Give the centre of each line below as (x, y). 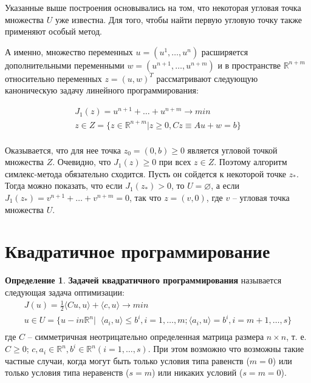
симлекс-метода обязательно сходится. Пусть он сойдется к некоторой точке (146, 173)
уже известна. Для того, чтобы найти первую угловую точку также (179, 19)
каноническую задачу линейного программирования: (102, 90)
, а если (225, 185)
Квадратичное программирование (138, 251)
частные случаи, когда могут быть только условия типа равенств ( (127, 360)
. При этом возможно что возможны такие (226, 349)
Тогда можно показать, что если (64, 185)
